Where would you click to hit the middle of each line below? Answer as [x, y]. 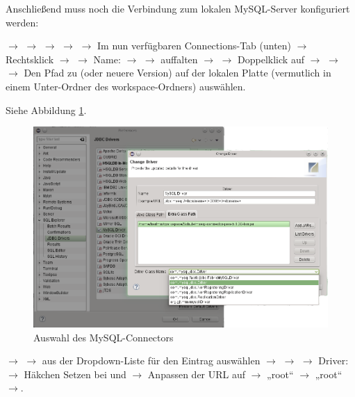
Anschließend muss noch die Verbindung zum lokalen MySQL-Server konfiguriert [178, 8]
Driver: [333, 360]
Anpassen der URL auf [197, 374]
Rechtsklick [30, 59]
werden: [22, 22]
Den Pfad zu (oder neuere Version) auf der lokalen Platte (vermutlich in [177, 73]
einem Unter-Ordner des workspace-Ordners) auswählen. [126, 86]
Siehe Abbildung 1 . [46, 110]
